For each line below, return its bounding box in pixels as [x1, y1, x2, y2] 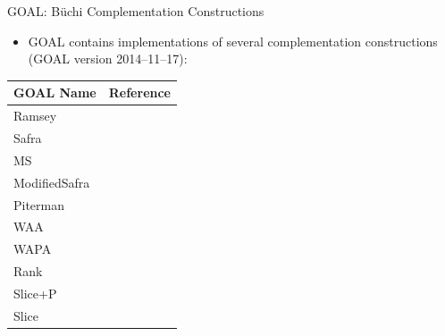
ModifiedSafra [13, 172, 90, 191]
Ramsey [13, 106, 57, 125]
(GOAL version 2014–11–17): [28, 49, 188, 68]
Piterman [13, 195, 65, 214]
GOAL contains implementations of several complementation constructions [28, 31, 438, 50]
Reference [108, 83, 171, 102]
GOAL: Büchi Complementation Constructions [7, 2, 264, 20]
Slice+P [13, 283, 57, 302]
